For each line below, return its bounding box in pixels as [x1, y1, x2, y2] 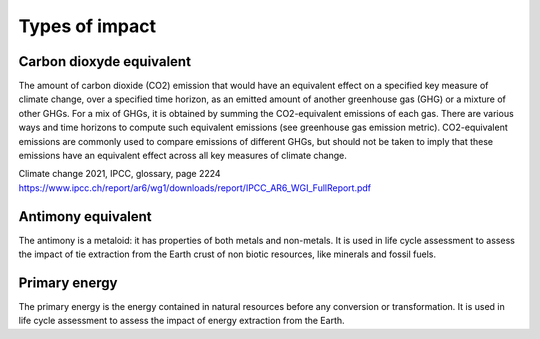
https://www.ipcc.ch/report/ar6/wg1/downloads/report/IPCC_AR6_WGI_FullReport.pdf [18, 181, 372, 194]
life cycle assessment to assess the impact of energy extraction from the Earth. [18, 315, 345, 327]
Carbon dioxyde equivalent [18, 53, 192, 70]
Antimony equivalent [18, 208, 152, 225]
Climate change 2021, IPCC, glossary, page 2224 [18, 168, 221, 180]
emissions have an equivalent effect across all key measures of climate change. [18, 150, 347, 162]
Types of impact [18, 15, 157, 37]
